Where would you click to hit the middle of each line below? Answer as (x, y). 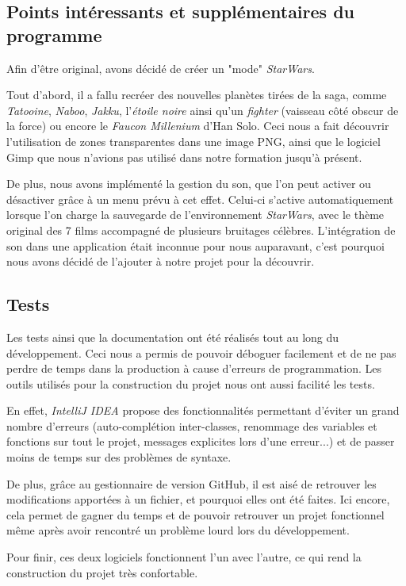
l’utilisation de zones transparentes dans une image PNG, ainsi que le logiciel (193, 141)
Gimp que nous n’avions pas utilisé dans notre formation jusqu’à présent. (184, 157)
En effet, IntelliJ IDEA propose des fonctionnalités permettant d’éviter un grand (203, 410)
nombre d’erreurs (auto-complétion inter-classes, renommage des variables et (192, 425)
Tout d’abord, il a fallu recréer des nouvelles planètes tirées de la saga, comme (197, 95)
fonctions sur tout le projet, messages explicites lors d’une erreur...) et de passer (201, 441)
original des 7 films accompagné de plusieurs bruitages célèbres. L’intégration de (201, 230)
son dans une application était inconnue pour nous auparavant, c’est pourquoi (195, 245)
